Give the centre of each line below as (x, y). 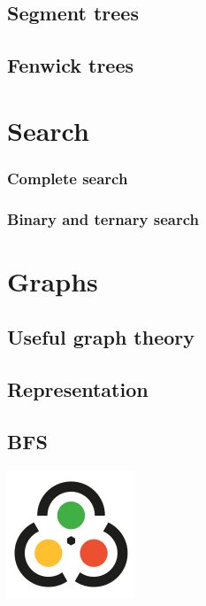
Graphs (53, 280)
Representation (78, 389)
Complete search (68, 178)
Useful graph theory (101, 337)
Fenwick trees (71, 65)
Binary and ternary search (103, 218)
